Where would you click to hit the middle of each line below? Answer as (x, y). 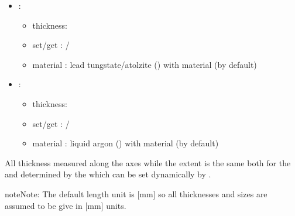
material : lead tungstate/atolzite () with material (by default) (145, 64)
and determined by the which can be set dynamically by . (108, 174)
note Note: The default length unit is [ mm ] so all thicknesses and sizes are (136, 193)
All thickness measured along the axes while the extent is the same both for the (148, 162)
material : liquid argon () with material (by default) (126, 143)
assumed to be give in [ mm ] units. (66, 205)
